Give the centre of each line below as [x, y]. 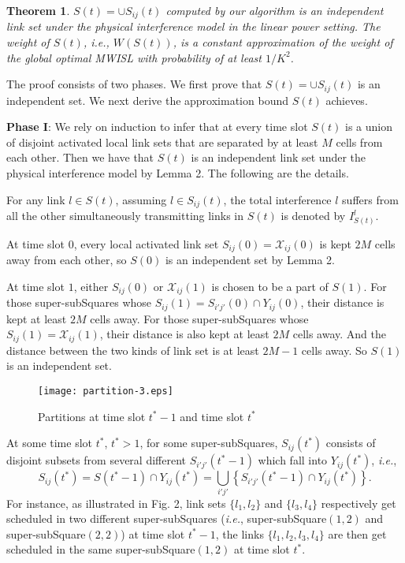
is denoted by [313, 216]
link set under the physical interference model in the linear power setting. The [193, 26]
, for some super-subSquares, [209, 443]
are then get [357, 533]
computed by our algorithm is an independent [275, 10]
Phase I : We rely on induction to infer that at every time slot [157, 127]
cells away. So [334, 350]
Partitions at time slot [92, 416]
